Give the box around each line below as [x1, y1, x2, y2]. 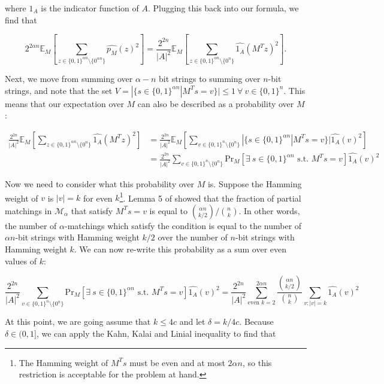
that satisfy [71, 204, 113, 217]
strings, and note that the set [5, 84, 113, 96]
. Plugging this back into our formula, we [147, 2, 299, 14]
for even [83, 191, 113, 204]
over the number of [158, 231, 228, 243]
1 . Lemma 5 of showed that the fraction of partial [119, 190, 301, 204]
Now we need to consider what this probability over [5, 177, 195, 190]
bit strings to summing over [159, 72, 261, 84]
